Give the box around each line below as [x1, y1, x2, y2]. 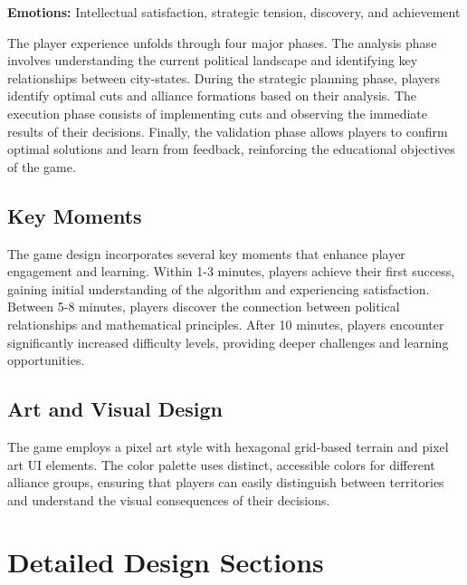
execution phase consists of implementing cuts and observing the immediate [7, 103, 428, 122]
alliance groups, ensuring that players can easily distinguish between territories [7, 473, 444, 492]
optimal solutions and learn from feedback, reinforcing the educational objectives [7, 139, 455, 158]
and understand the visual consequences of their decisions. [7, 490, 330, 509]
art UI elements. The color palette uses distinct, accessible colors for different [7, 455, 435, 474]
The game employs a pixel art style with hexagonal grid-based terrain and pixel [7, 436, 449, 456]
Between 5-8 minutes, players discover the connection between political [7, 297, 400, 316]
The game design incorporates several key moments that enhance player [7, 244, 405, 263]
